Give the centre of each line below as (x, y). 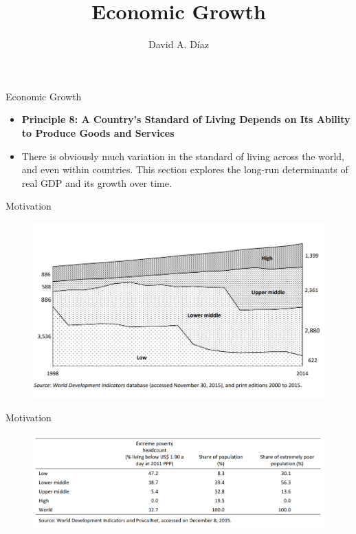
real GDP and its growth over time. (97, 182)
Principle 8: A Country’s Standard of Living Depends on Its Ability (186, 119)
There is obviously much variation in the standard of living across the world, (183, 156)
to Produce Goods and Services (98, 132)
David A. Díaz (179, 44)
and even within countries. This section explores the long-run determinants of (185, 169)
